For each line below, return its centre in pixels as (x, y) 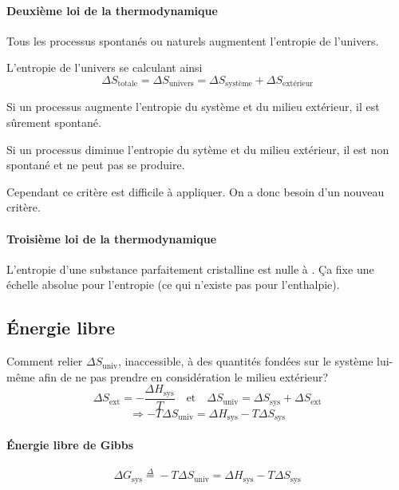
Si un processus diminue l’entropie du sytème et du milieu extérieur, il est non (198, 149)
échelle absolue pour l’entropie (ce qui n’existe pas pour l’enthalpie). (173, 285)
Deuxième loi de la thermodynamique (112, 10)
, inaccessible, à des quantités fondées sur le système (245, 361)
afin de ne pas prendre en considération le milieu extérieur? (184, 376)
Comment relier (45, 361)
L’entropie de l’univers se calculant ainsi (105, 67)
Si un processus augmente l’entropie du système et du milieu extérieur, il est (193, 107)
